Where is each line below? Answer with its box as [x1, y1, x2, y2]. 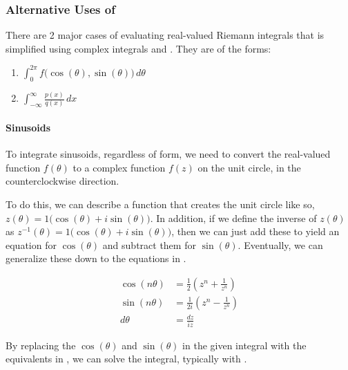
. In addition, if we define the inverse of [150, 210, 317, 225]
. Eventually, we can [238, 237, 323, 252]
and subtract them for [102, 237, 196, 252]
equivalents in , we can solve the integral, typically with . [6, 351, 247, 366]
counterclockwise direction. [6, 174, 119, 188]
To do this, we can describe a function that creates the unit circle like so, [6, 196, 315, 211]
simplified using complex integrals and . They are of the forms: [6, 41, 271, 55]
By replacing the [6, 337, 76, 352]
